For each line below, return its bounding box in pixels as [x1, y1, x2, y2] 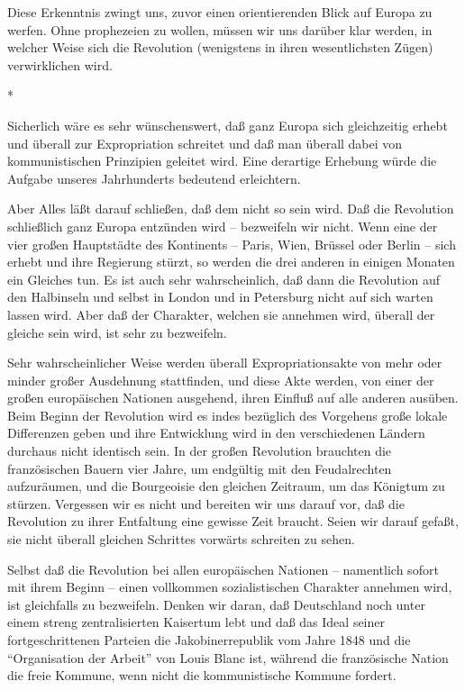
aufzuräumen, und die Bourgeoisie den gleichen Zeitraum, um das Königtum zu [7, 477, 445, 495]
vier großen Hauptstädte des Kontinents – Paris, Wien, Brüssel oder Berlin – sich [7, 234, 456, 253]
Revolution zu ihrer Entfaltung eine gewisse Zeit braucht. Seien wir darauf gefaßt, [7, 512, 459, 531]
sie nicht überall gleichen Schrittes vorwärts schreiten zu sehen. [7, 530, 355, 549]
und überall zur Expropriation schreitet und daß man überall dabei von [7, 133, 403, 152]
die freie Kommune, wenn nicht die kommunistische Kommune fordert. [7, 666, 397, 685]
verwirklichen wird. [7, 55, 113, 74]
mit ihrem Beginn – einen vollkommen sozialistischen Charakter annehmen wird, [7, 577, 452, 596]
